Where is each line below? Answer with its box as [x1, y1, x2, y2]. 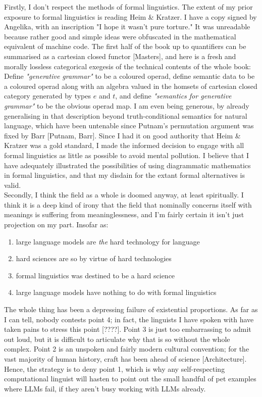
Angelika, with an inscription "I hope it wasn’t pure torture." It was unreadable [4, 21, 250, 32]
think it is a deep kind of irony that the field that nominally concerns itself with [4, 199, 252, 210]
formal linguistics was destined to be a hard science [16, 270, 175, 280]
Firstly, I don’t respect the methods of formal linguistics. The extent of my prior [4, 2, 253, 12]
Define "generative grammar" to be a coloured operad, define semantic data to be [4, 71, 255, 81]
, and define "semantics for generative [115, 90, 232, 101]
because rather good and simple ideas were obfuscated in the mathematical [4, 31, 236, 41]
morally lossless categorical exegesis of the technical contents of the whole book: [4, 61, 251, 71]
